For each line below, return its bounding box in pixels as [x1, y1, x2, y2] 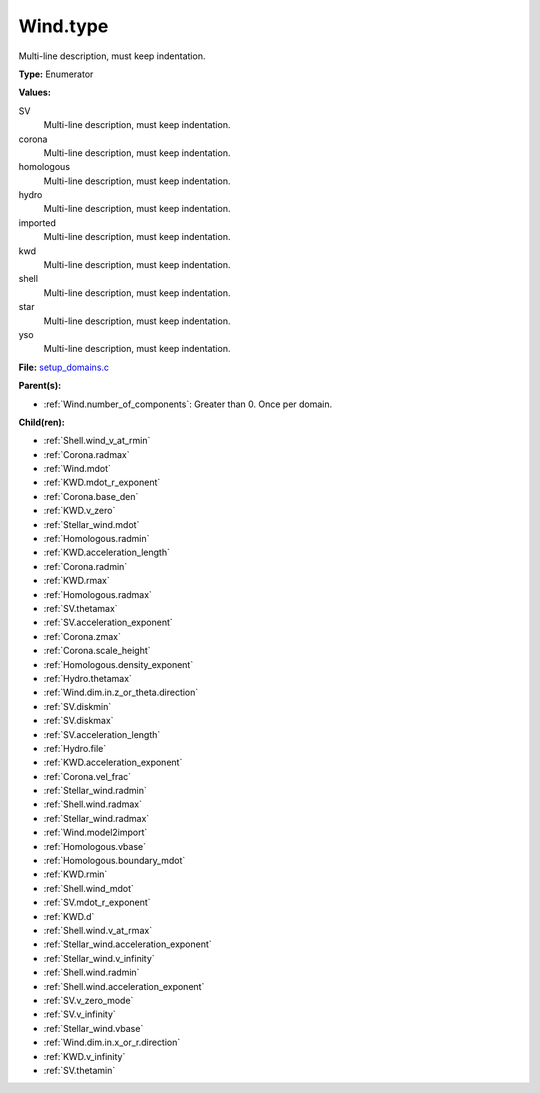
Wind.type [18, 15, 109, 37]
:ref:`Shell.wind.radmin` [43, 966, 140, 979]
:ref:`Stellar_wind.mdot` [43, 518, 140, 530]
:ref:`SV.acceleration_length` [43, 728, 161, 740]
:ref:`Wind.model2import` [43, 826, 148, 839]
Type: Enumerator [18, 68, 94, 80]
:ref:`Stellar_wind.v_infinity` [43, 952, 155, 964]
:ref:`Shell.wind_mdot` [43, 882, 135, 894]
